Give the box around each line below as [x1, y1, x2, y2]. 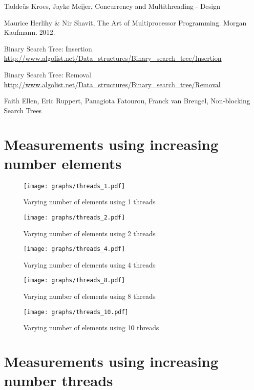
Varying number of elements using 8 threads [23, 291, 156, 301]
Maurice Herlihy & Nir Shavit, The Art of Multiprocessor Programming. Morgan [4, 17, 247, 27]
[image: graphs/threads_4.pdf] [23, 245, 125, 253]
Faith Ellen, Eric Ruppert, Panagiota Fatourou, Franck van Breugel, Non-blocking [4, 96, 250, 106]
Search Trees [4, 105, 42, 115]
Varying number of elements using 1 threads [23, 196, 156, 207]
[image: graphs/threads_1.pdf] [23, 182, 125, 190]
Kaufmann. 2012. [4, 27, 55, 37]
